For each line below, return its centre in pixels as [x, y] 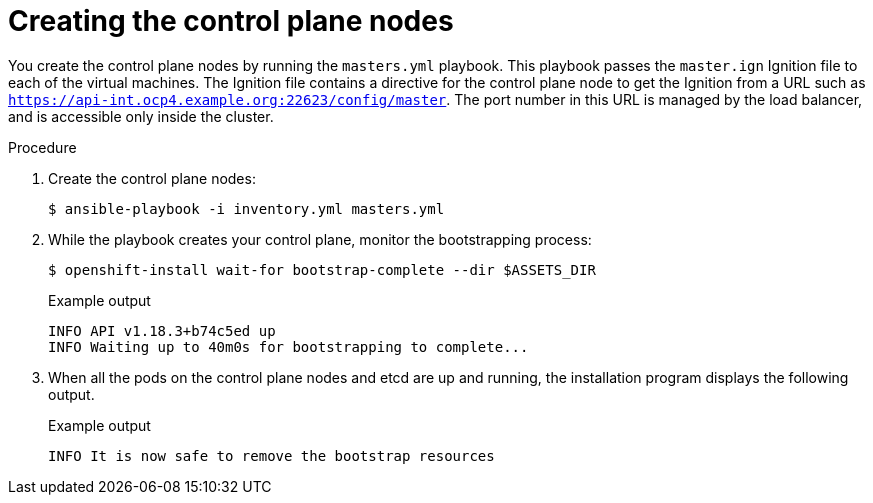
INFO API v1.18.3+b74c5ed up [162, 330]
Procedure [42, 147]
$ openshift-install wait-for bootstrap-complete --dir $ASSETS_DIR [322, 269]
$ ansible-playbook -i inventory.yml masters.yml [246, 208]
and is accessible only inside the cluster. [141, 116]
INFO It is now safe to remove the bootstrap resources [271, 455]
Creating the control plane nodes [231, 21]
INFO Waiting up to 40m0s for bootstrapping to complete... [288, 346]
